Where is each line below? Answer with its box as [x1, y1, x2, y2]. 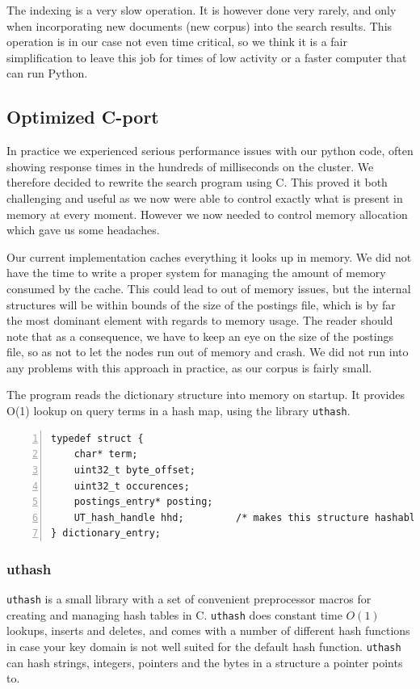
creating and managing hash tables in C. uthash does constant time [6, 606, 342, 623]
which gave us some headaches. [6, 221, 160, 238]
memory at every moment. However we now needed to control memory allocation [6, 205, 408, 222]
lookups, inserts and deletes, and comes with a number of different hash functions [6, 622, 410, 639]
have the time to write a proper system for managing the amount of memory [6, 264, 386, 281]
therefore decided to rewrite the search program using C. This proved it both [6, 174, 388, 191]
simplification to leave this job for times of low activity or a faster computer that [6, 48, 407, 65]
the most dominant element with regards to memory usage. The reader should [6, 312, 393, 329]
